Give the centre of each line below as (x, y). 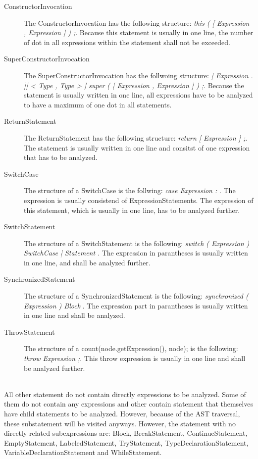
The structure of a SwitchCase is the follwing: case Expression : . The (130, 190)
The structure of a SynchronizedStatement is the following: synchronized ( (136, 296)
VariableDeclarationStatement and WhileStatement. (83, 452)
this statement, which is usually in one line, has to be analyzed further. (132, 210)
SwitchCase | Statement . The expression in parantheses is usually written (136, 253)
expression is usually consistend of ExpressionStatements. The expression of (139, 200)
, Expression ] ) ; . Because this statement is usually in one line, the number (139, 32)
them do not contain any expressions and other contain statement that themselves (129, 404)
